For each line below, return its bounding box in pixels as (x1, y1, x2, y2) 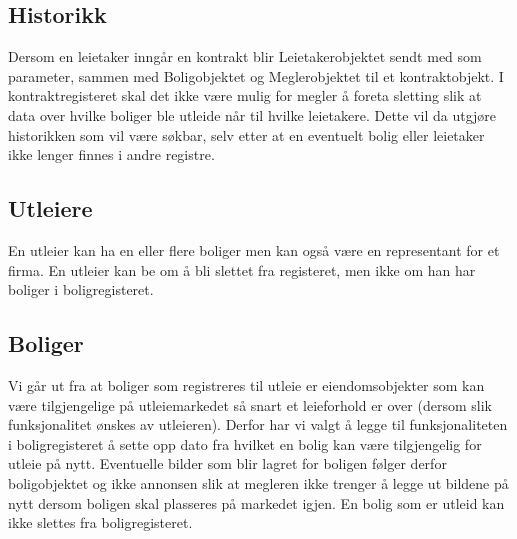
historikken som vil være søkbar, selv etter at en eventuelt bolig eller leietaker (8, 124, 485, 145)
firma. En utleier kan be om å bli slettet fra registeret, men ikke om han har (8, 259, 476, 280)
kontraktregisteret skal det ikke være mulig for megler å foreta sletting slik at (8, 85, 482, 106)
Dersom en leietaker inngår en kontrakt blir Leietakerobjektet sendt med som (8, 46, 482, 67)
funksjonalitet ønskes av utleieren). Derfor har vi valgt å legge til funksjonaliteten (8, 414, 508, 435)
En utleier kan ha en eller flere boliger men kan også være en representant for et (8, 239, 500, 260)
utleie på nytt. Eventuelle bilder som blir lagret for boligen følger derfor (8, 453, 447, 474)
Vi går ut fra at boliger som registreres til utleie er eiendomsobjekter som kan (8, 374, 485, 395)
